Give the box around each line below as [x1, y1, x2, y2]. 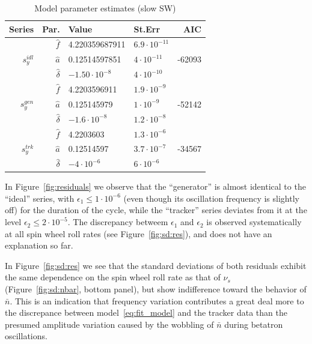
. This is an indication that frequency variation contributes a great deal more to [10, 294, 304, 307]
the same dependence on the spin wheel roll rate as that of [5, 271, 221, 283]
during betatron [224, 318, 283, 330]
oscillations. [5, 330, 47, 342]
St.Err [133, 22, 161, 35]
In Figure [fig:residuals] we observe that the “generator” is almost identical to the [5, 180, 306, 193]
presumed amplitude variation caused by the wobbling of [5, 318, 214, 330]
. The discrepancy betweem [67, 216, 168, 228]
